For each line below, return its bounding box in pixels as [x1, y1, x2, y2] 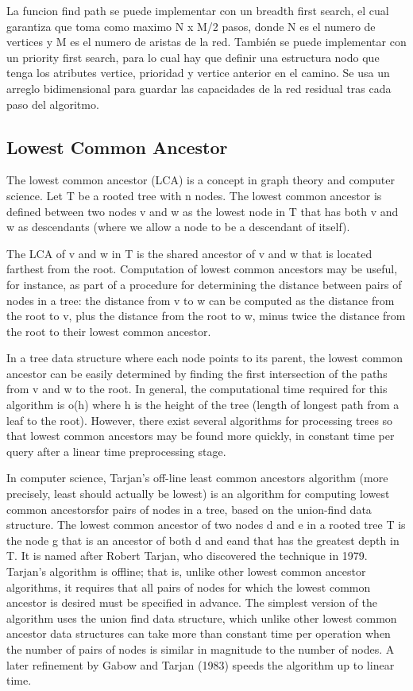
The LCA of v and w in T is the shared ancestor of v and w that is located [6, 245, 372, 261]
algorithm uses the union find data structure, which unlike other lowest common [6, 609, 397, 626]
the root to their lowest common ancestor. [6, 322, 211, 339]
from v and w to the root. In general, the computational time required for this [6, 380, 388, 397]
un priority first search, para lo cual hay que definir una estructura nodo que [6, 48, 380, 65]
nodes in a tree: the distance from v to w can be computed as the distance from [6, 291, 395, 308]
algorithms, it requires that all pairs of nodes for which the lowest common [6, 578, 371, 595]
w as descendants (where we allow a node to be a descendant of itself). [6, 218, 350, 235]
